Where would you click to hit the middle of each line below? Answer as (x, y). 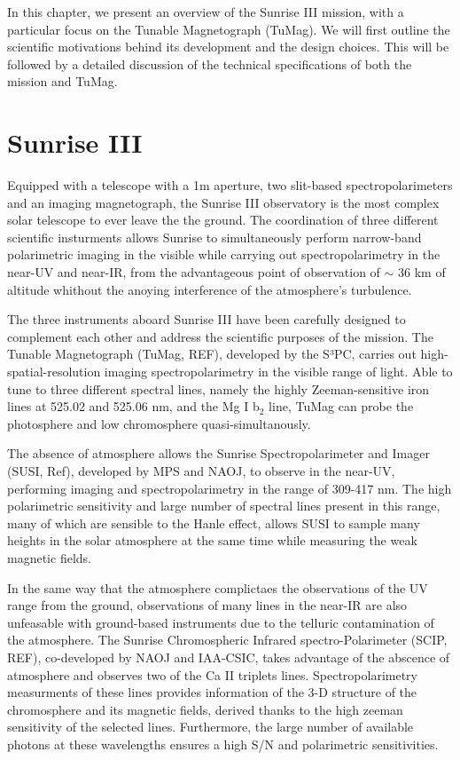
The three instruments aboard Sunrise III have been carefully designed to (207, 319)
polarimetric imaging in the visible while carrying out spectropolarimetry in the (224, 254)
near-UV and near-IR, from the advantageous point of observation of (194, 272)
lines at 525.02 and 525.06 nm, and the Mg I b (133, 406)
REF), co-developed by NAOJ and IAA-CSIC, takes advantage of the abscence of (229, 657)
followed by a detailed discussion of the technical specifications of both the (210, 63)
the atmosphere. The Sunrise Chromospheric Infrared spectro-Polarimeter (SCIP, (227, 640)
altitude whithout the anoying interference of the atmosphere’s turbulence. (210, 289)
